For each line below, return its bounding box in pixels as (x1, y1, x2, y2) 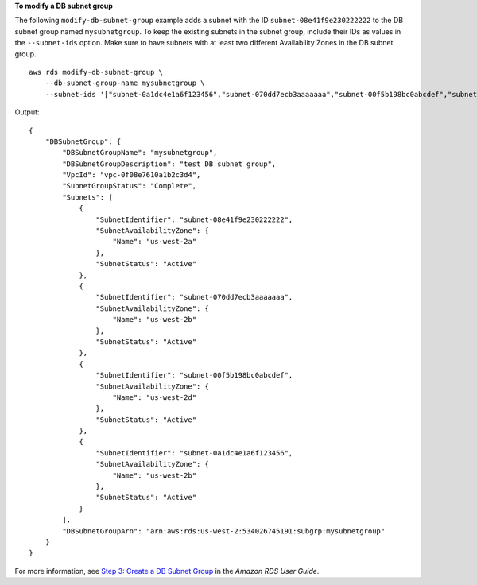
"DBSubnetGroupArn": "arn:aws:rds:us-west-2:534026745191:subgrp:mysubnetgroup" (62, 526, 386, 536)
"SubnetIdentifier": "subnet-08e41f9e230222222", (95, 215, 293, 224)
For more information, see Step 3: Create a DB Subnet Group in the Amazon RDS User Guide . (14, 566, 320, 575)
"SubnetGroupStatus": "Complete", (62, 181, 197, 191)
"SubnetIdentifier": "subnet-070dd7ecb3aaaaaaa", (95, 292, 293, 302)
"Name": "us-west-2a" (112, 237, 197, 246)
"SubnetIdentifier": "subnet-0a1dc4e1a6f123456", (95, 448, 293, 457)
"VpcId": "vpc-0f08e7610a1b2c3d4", (62, 171, 201, 180)
